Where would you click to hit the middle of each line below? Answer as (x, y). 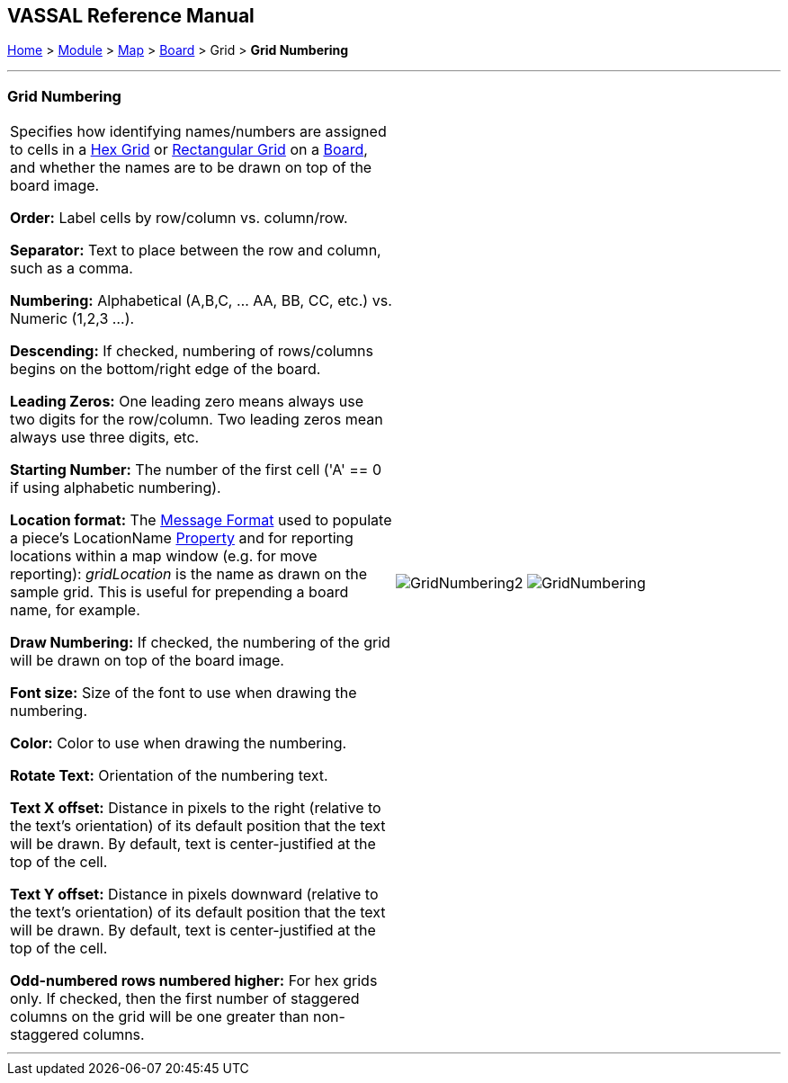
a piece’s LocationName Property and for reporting (182, 538)
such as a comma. (72, 269)
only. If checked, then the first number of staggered (185, 999)
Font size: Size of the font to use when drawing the (184, 693)
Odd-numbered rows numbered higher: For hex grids (194, 981)
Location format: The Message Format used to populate (201, 520)
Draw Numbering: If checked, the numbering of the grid (200, 643)
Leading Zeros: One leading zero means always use (187, 402)
